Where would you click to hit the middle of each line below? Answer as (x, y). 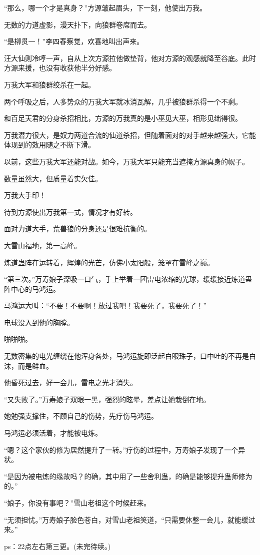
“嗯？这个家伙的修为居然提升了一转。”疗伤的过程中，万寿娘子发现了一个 (121, 449)
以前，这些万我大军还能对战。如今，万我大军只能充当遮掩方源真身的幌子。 (126, 161)
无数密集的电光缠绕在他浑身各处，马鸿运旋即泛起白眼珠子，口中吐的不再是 (126, 356)
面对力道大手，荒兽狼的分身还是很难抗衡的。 (77, 229)
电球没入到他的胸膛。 (39, 322)
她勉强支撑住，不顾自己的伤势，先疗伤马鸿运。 (81, 416)
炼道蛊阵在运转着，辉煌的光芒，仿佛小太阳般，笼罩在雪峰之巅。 (109, 262)
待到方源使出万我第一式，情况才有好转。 (70, 212)
